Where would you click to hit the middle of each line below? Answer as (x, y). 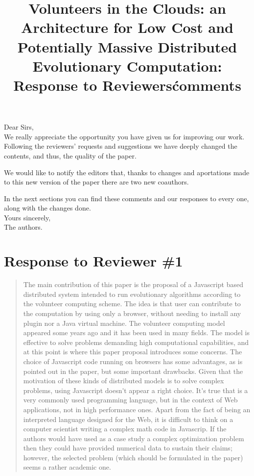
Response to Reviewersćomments (127, 85)
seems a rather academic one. (67, 467)
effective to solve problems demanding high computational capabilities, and (136, 342)
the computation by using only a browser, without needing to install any (132, 313)
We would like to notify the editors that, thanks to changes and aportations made (127, 172)
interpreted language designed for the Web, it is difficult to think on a (128, 419)
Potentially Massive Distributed (127, 46)
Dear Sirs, (19, 127)
